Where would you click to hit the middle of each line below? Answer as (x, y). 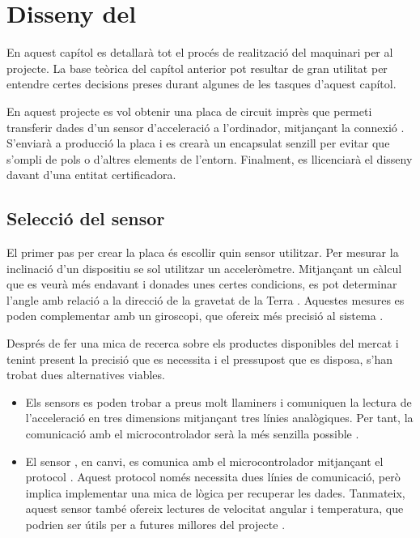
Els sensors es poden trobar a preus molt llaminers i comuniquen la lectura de (218, 401)
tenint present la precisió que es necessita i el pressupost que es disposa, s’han (199, 359)
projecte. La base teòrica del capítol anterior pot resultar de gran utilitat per (197, 68)
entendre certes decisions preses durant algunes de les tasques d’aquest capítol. (202, 84)
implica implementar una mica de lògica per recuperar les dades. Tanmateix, (215, 492)
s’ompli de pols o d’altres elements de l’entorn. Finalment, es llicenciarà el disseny (210, 158)
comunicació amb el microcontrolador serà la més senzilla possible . (192, 434)
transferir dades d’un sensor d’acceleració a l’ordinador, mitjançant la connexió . (206, 127)
